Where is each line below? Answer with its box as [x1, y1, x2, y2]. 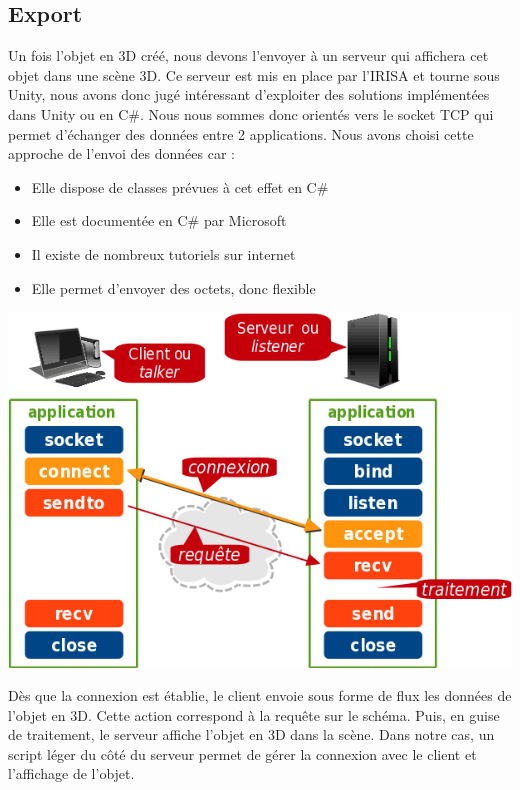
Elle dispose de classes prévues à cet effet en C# [31, 176, 329, 197]
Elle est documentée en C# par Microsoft [31, 210, 287, 231]
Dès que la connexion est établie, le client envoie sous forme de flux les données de [8, 685, 512, 706]
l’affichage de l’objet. [8, 763, 135, 784]
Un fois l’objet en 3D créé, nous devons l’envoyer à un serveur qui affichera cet [8, 45, 489, 66]
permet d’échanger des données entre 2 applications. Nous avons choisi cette [8, 123, 474, 144]
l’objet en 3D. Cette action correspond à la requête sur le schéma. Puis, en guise [8, 704, 500, 725]
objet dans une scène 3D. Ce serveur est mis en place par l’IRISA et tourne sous [8, 64, 500, 85]
